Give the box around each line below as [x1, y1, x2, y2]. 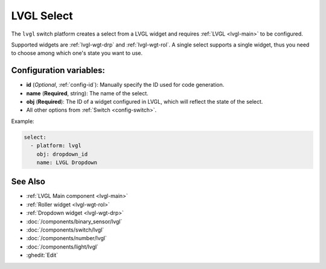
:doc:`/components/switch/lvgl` [26, 226, 104, 233]
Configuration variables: [11, 65, 106, 75]
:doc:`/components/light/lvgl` [26, 243, 99, 250]
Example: [11, 118, 34, 125]
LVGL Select [11, 9, 73, 22]
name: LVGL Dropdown [36, 159, 98, 166]
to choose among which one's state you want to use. [11, 49, 143, 57]
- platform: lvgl [30, 142, 81, 149]
